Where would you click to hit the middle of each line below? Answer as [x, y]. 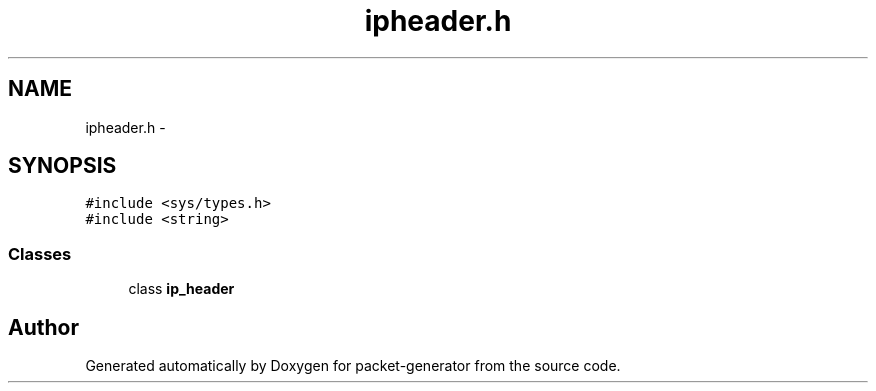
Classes [40, 253]
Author [43, 327]
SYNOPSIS [62, 166]
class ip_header [181, 289]
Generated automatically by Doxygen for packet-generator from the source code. [353, 366]
